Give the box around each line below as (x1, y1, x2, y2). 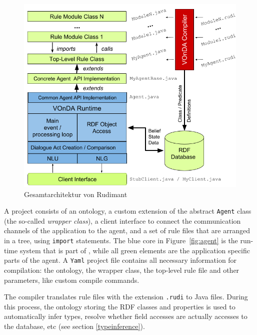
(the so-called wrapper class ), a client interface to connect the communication (4, 215, 241, 226)
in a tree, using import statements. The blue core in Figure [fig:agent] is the (4, 235, 238, 246)
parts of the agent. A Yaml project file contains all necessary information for (4, 255, 237, 265)
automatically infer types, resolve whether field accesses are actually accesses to (4, 311, 247, 321)
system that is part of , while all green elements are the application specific (19, 245, 250, 255)
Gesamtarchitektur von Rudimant (24, 189, 127, 199)
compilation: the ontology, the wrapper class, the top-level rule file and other (4, 264, 239, 275)
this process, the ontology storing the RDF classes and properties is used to (4, 301, 235, 311)
